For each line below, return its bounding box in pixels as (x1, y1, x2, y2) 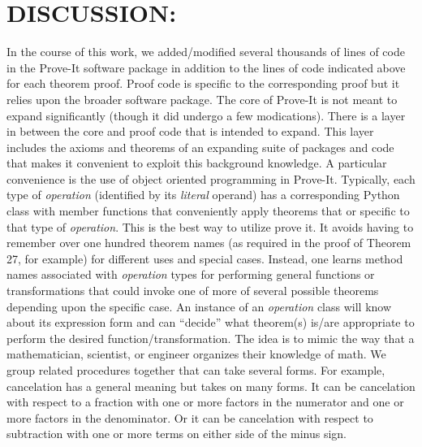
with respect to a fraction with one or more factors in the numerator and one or (6, 393, 404, 410)
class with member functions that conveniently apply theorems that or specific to (6, 202, 410, 219)
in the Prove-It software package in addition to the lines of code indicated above (6, 59, 406, 76)
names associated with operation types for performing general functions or (6, 266, 375, 283)
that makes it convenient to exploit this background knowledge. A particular (6, 154, 387, 171)
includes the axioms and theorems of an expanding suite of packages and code (6, 138, 394, 155)
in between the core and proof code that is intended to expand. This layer (6, 123, 374, 140)
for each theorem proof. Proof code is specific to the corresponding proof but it (6, 75, 400, 92)
